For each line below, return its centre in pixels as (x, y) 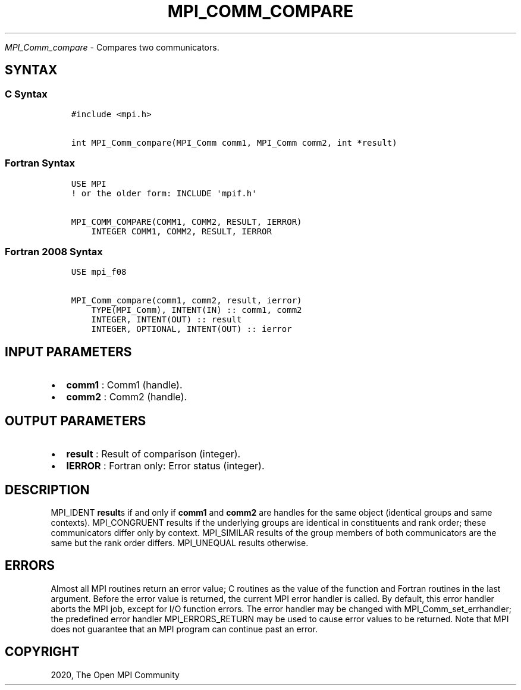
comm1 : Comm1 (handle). (124, 385)
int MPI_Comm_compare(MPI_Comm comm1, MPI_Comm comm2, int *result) (234, 142)
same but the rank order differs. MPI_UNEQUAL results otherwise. (180, 543)
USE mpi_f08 (99, 272)
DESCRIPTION (47, 490)
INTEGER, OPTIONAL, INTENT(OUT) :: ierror (192, 329)
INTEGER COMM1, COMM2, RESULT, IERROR (181, 231)
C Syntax (26, 94)
